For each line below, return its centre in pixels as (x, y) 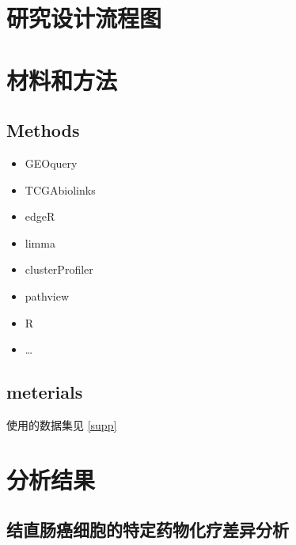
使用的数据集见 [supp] (62, 424)
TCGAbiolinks (60, 189)
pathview (47, 295)
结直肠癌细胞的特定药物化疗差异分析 (148, 530)
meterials (45, 392)
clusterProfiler (59, 269)
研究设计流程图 (84, 18)
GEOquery (51, 163)
